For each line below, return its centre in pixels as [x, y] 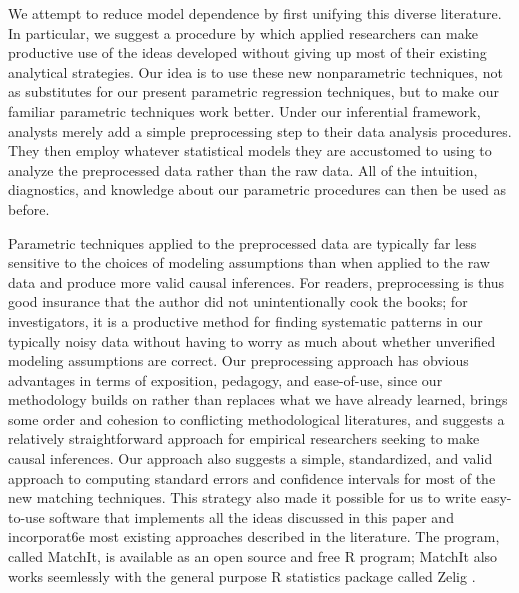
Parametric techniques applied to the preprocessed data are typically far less [242, 242]
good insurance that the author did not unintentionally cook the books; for [238, 301]
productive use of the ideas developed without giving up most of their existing [247, 52]
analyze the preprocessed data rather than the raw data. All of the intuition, [243, 169]
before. [29, 208]
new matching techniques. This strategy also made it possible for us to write [242, 497]
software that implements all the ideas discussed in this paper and [251, 516]
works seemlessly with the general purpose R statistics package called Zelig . [242, 575]
